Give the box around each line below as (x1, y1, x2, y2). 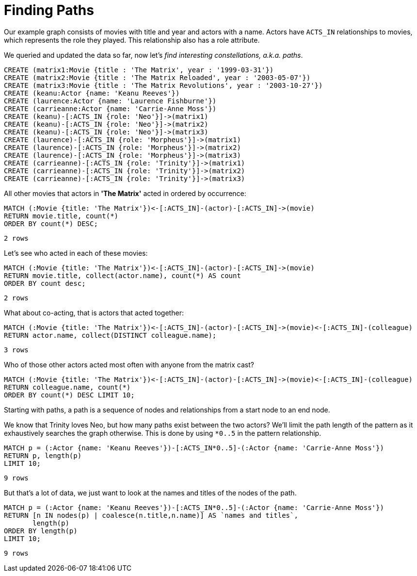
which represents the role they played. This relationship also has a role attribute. (4, 35, 260, 44)
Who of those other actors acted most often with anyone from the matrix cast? (4, 360, 254, 369)
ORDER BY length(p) (4, 527, 78, 535)
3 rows (4, 346, 29, 354)
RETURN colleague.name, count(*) (4, 383, 131, 391)
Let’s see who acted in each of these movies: (4, 248, 148, 257)
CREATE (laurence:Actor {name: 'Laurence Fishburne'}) (4, 97, 217, 105)
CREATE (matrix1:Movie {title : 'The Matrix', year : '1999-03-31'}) (4, 66, 274, 74)
